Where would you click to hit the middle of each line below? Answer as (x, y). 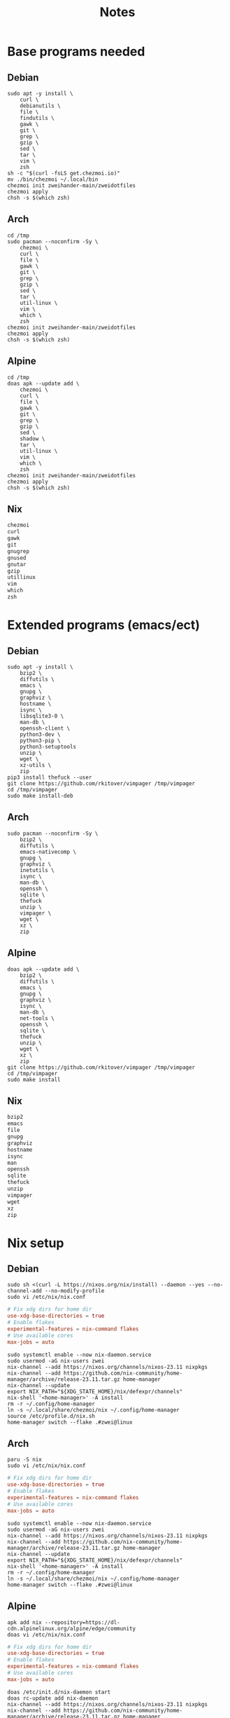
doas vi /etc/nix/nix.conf (46, 1635)
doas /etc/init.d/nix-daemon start (59, 1692)
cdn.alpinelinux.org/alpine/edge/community (72, 1628)
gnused (17, 558)
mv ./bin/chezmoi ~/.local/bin (53, 179)
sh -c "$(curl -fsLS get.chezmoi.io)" (64, 173)
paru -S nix (24, 1460)
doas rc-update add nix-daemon (53, 1698)
